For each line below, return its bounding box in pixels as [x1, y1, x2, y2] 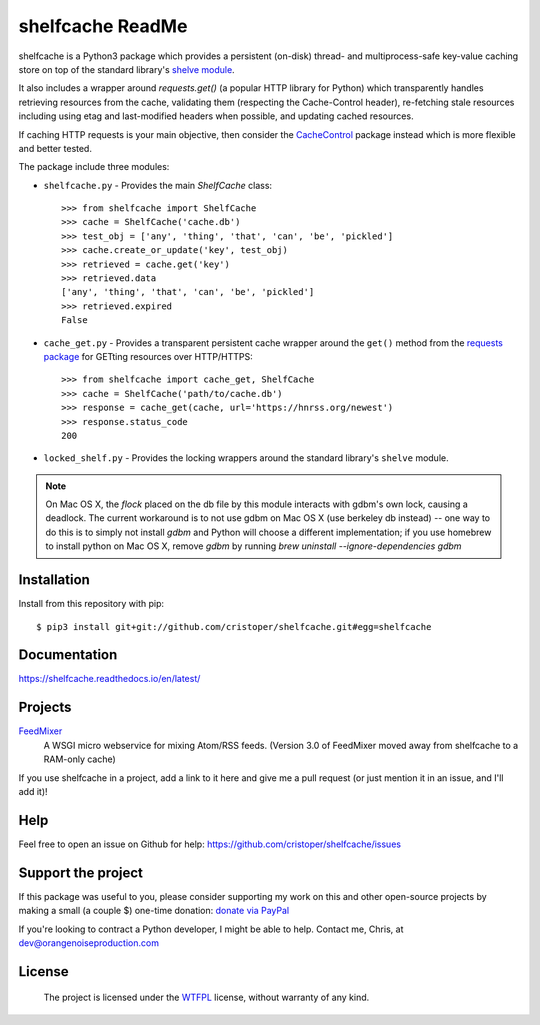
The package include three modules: [18, 161, 170, 173]
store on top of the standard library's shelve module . [18, 63, 235, 75]
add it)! [18, 785, 49, 797]
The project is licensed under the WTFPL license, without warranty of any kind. [43, 991, 370, 1004]
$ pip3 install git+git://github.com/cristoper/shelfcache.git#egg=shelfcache [36, 621, 432, 632]
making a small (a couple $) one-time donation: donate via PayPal [18, 905, 290, 917]
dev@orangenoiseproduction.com [18, 936, 160, 949]
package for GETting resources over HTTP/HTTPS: [43, 350, 254, 362]
